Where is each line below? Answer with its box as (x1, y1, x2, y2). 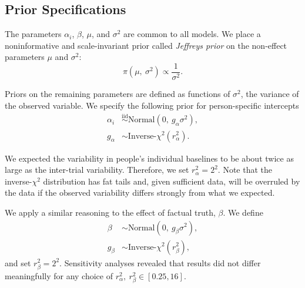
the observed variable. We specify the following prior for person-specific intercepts (5, 99, 299, 111)
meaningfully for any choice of (5, 269, 113, 282)
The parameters (5, 28, 62, 40)
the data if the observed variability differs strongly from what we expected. (5, 186, 275, 199)
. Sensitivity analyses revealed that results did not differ (59, 256, 261, 269)
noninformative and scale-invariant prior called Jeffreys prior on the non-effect (5, 39, 287, 51)
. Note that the (217, 163, 272, 176)
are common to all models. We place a (123, 28, 261, 40)
